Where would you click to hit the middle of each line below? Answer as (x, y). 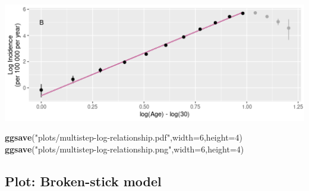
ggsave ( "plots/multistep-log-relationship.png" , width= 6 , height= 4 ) (124, 149)
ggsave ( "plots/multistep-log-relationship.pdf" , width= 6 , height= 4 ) (124, 137)
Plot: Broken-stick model (83, 181)
